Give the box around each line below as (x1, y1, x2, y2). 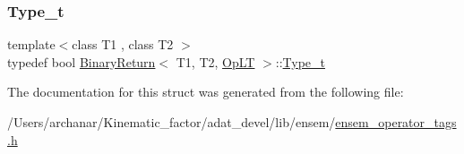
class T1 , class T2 (72, 35, 174, 54)
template (7, 35, 56, 54)
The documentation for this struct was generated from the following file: (7, 82, 404, 101)
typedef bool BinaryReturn (7, 52, 156, 71)
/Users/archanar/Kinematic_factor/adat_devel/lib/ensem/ (7, 113, 336, 131)
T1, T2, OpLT (176, 52, 255, 71)
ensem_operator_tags (335, 113, 457, 131)
